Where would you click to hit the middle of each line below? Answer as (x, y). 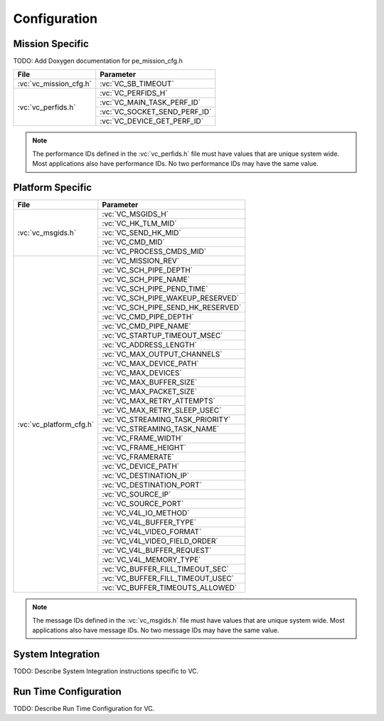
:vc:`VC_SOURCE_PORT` (143, 504)
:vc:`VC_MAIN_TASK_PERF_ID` (150, 102)
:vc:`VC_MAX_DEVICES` (142, 373)
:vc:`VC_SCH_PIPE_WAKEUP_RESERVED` (171, 298)
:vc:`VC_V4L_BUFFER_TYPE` (149, 522)
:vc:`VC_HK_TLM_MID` (139, 223)
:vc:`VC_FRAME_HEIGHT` (144, 448)
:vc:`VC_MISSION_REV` (141, 261)
